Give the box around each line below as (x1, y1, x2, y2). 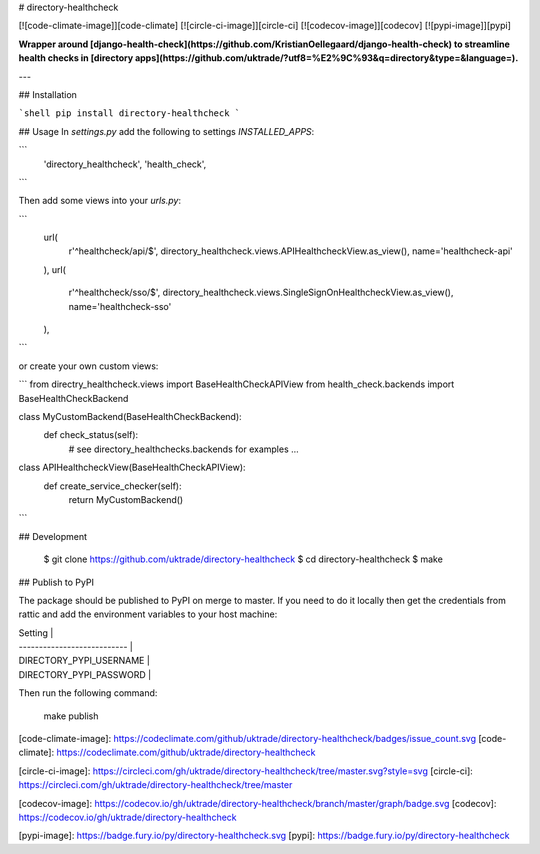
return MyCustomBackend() (68, 493, 184, 505)
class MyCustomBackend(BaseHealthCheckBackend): (18, 410, 242, 422)
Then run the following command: (18, 687, 158, 699)
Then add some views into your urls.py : (18, 195, 182, 207)
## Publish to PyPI (18, 576, 95, 588)
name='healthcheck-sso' (68, 300, 172, 312)
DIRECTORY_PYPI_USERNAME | (18, 655, 150, 667)
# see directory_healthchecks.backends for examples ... (68, 443, 299, 455)
